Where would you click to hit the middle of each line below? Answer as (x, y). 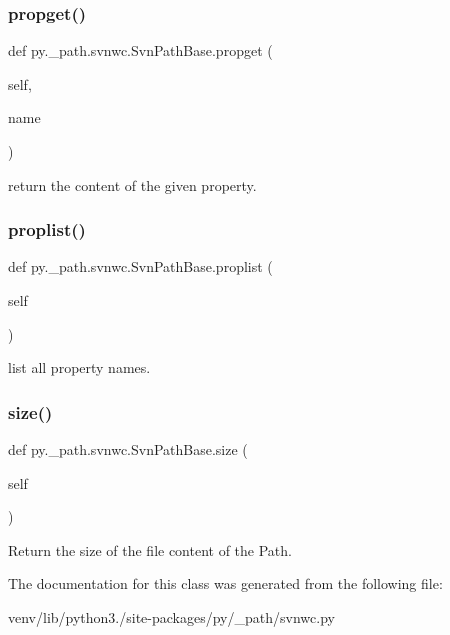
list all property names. (79, 367)
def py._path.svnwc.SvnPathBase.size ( (128, 449)
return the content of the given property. (132, 184)
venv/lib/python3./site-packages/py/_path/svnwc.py (171, 616)
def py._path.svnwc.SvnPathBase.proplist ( (140, 266)
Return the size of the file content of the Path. (150, 549)
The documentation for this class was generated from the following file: (225, 583)
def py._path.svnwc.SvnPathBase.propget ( (140, 50)
